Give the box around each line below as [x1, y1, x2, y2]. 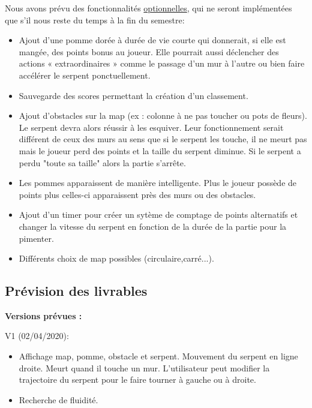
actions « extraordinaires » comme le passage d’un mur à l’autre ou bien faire [19, 57, 305, 70]
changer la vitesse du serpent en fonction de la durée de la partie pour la [19, 220, 287, 232]
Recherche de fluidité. [19, 393, 98, 406]
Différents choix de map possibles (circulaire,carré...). [19, 252, 214, 265]
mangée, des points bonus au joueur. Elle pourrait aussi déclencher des [19, 45, 279, 58]
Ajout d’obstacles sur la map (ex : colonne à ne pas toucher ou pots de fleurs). [19, 109, 307, 122]
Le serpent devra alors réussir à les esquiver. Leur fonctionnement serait [19, 121, 284, 133]
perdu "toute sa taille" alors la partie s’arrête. [19, 156, 186, 169]
